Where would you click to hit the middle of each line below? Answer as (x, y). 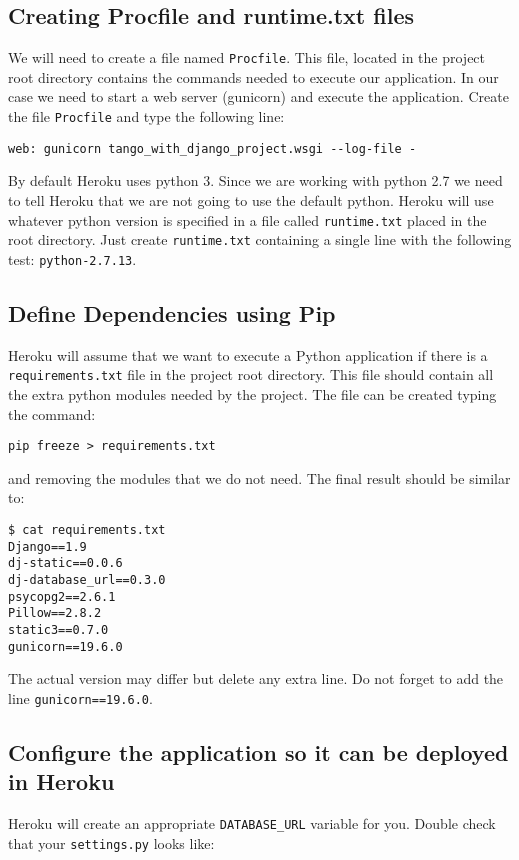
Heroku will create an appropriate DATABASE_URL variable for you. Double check (252, 823)
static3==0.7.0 (58, 629)
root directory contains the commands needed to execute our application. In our (253, 76)
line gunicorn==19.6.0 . (80, 697)
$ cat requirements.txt (87, 530)
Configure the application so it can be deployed (258, 751)
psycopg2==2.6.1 (62, 596)
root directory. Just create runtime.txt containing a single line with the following (260, 239)
